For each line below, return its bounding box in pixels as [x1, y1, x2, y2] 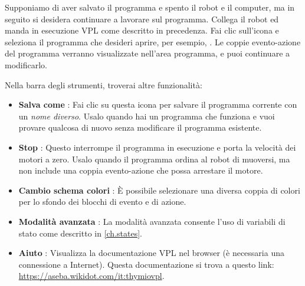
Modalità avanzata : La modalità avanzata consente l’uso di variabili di [18, 215, 286, 227]
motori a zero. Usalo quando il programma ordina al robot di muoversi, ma [18, 152, 290, 165]
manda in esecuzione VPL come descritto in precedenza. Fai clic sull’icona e [5, 24, 279, 36]
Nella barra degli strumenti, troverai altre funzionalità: [5, 78, 202, 91]
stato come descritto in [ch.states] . [18, 227, 142, 239]
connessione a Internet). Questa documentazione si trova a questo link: [18, 258, 274, 270]
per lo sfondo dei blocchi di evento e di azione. [18, 195, 186, 208]
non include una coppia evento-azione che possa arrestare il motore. [18, 164, 263, 177]
